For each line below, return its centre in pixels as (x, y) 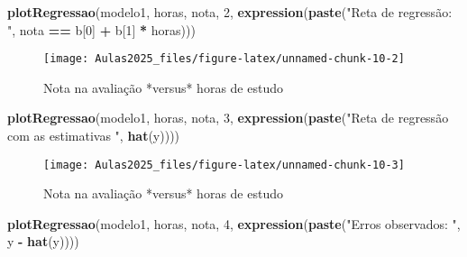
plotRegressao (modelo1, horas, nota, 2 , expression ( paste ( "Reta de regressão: (230, 12)
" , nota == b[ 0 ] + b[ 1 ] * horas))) (101, 29)
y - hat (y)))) (43, 241)
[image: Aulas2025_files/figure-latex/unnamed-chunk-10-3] (224, 165)
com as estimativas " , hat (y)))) (94, 136)
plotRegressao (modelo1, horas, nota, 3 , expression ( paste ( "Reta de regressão (228, 118)
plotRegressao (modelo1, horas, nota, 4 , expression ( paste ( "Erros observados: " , (234, 223)
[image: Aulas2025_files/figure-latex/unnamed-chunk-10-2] (224, 59)
